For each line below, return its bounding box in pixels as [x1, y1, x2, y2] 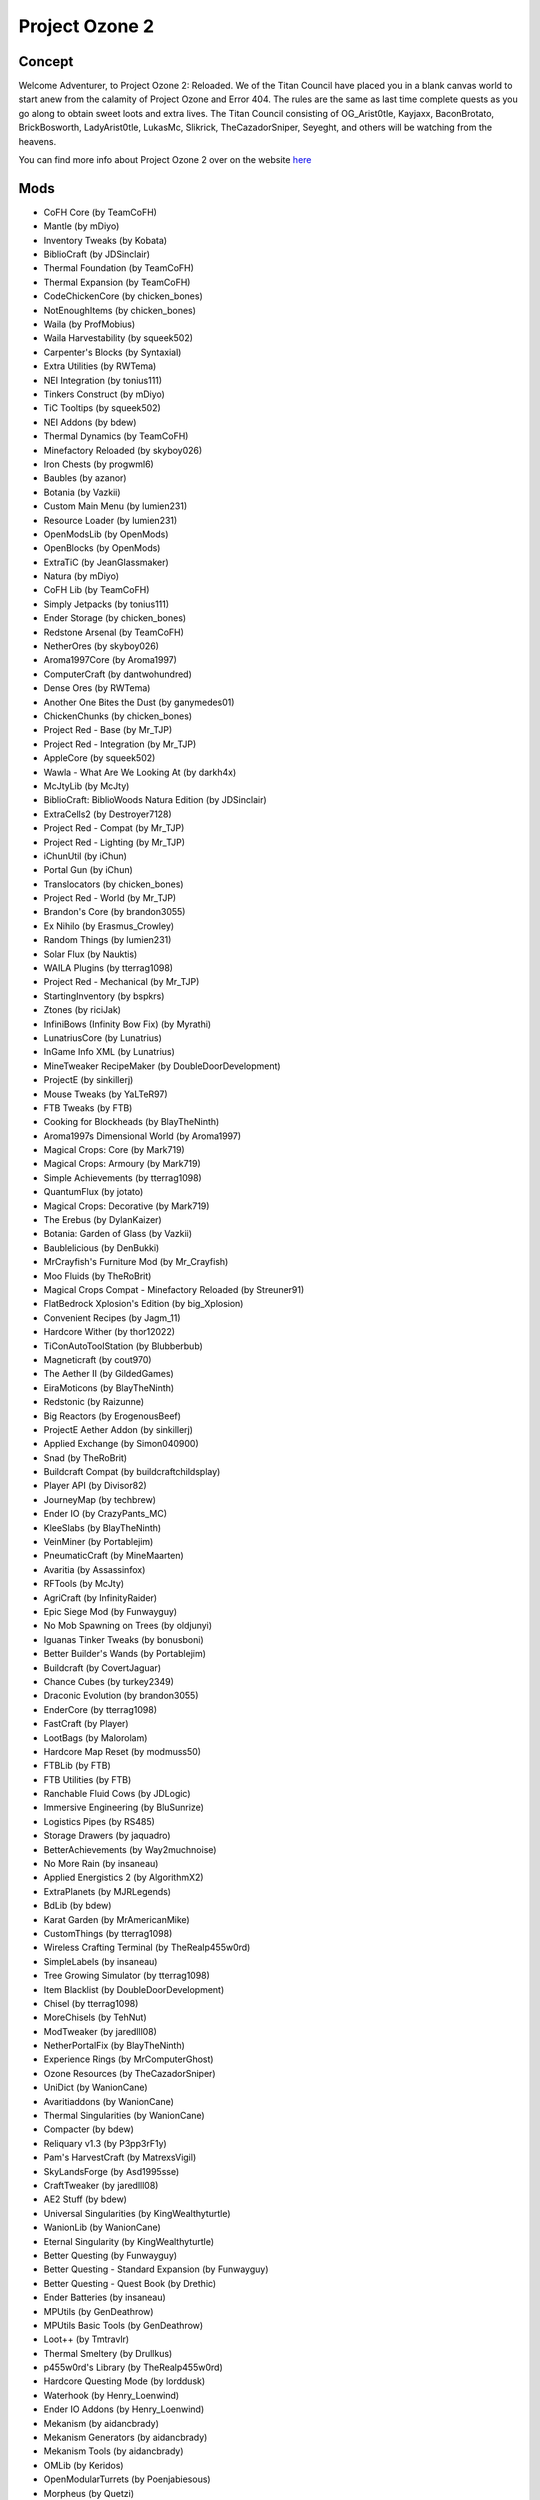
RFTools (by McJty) [43, 1578, 125, 1590]
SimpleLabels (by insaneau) [43, 1955, 158, 1967]
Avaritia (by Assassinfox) [43, 1563, 146, 1575]
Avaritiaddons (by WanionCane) [43, 2095, 175, 2107]
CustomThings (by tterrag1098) [43, 1927, 173, 1939]
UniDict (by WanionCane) [43, 2081, 149, 2094]
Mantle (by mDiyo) [43, 220, 120, 232]
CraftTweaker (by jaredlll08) [43, 2180, 159, 2191]
